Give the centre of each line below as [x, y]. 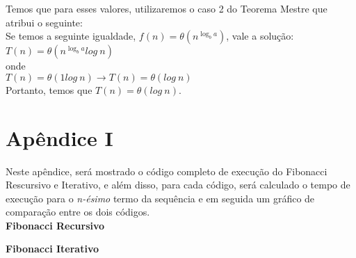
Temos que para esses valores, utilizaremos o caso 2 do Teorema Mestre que [167, 8]
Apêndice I [59, 137]
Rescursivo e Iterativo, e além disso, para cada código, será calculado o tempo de [178, 185]
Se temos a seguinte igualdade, [71, 36]
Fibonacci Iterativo [52, 249]
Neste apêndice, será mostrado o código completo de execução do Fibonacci [167, 171]
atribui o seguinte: [44, 22]
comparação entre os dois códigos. [78, 212]
